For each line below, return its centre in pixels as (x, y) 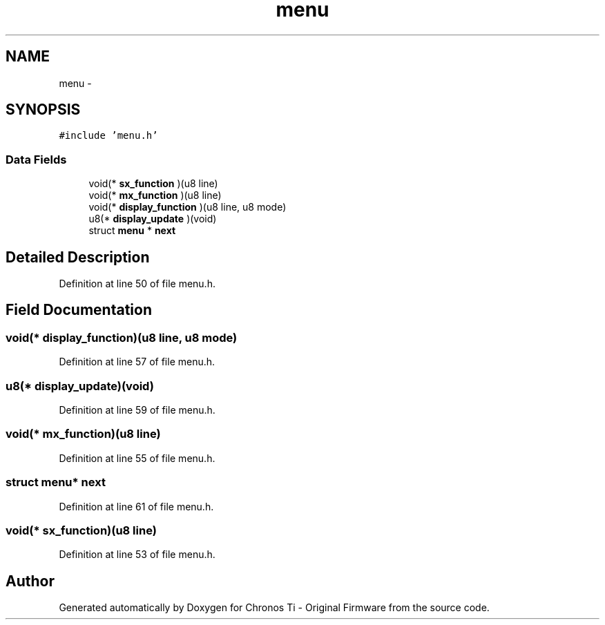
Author (30, 581)
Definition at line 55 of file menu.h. (137, 458)
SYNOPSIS (43, 110)
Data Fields (36, 159)
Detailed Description (78, 257)
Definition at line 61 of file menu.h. (136, 506)
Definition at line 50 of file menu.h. (137, 284)
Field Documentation (79, 310)
